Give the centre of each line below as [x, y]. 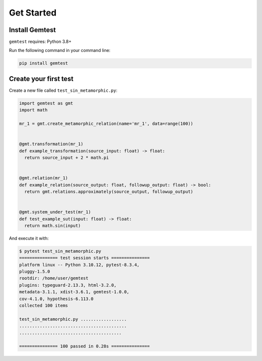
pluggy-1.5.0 [35, 272]
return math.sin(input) [53, 225]
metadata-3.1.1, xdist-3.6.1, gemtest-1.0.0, [74, 292]
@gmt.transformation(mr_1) [51, 144]
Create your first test [41, 78]
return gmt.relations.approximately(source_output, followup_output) [109, 192]
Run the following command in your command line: [60, 51]
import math [33, 110]
